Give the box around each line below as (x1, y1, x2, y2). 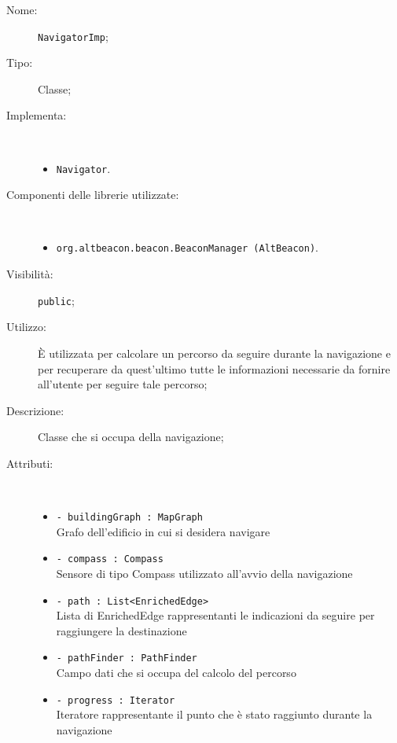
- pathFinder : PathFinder (56, 653, 197, 664)
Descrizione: (6, 402, 64, 418)
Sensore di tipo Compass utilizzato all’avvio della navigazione (56, 565, 353, 582)
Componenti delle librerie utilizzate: (6, 186, 179, 203)
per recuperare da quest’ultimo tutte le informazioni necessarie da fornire (38, 360, 391, 377)
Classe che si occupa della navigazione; (38, 429, 224, 445)
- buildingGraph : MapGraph (56, 512, 203, 524)
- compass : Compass (56, 554, 164, 565)
